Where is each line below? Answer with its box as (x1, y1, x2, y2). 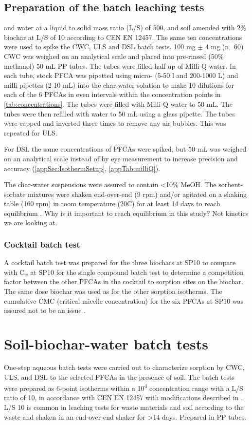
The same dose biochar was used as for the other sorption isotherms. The (4, 286, 222, 296)
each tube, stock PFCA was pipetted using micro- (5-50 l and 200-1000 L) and (4, 70, 238, 80)
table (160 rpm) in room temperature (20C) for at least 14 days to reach (4, 198, 220, 209)
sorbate (4, 189, 26, 199)
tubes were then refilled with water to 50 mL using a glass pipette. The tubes (4, 108, 235, 118)
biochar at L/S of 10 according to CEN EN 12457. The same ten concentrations (4, 32, 242, 42)
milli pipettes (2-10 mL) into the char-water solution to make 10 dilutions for (4, 79, 234, 90)
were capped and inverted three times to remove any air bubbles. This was (4, 118, 226, 128)
